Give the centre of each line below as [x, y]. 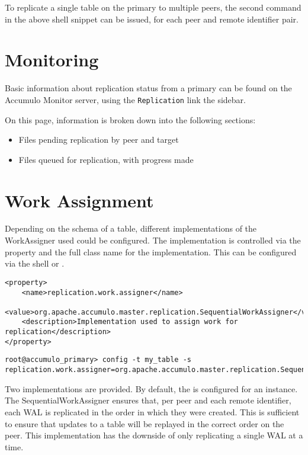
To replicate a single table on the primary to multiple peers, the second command [153, 7]
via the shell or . [35, 263]
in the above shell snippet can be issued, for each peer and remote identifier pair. [152, 19]
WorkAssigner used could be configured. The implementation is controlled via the [153, 240]
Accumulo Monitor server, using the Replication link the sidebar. [125, 99]
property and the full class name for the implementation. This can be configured [151, 251]
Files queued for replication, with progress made [106, 159]
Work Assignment [79, 200]
